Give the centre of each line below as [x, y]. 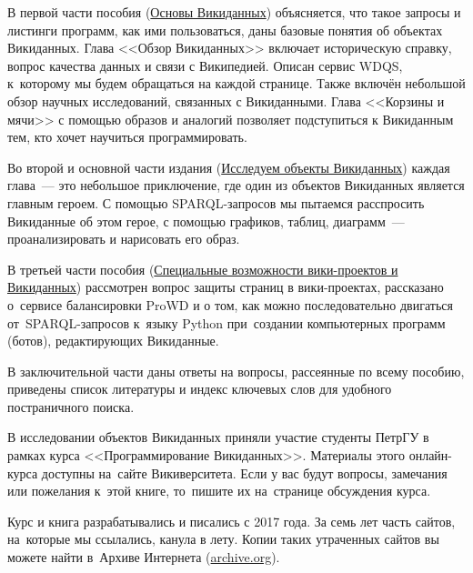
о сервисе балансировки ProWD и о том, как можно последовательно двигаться [230, 304]
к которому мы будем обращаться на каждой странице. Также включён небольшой [236, 83]
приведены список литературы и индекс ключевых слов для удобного [200, 389]
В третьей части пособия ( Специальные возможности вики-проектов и [203, 269]
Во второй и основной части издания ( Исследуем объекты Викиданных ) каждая [229, 167]
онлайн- [431, 455]
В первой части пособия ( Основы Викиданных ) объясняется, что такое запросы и [234, 12]
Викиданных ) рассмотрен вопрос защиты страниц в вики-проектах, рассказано [226, 287]
